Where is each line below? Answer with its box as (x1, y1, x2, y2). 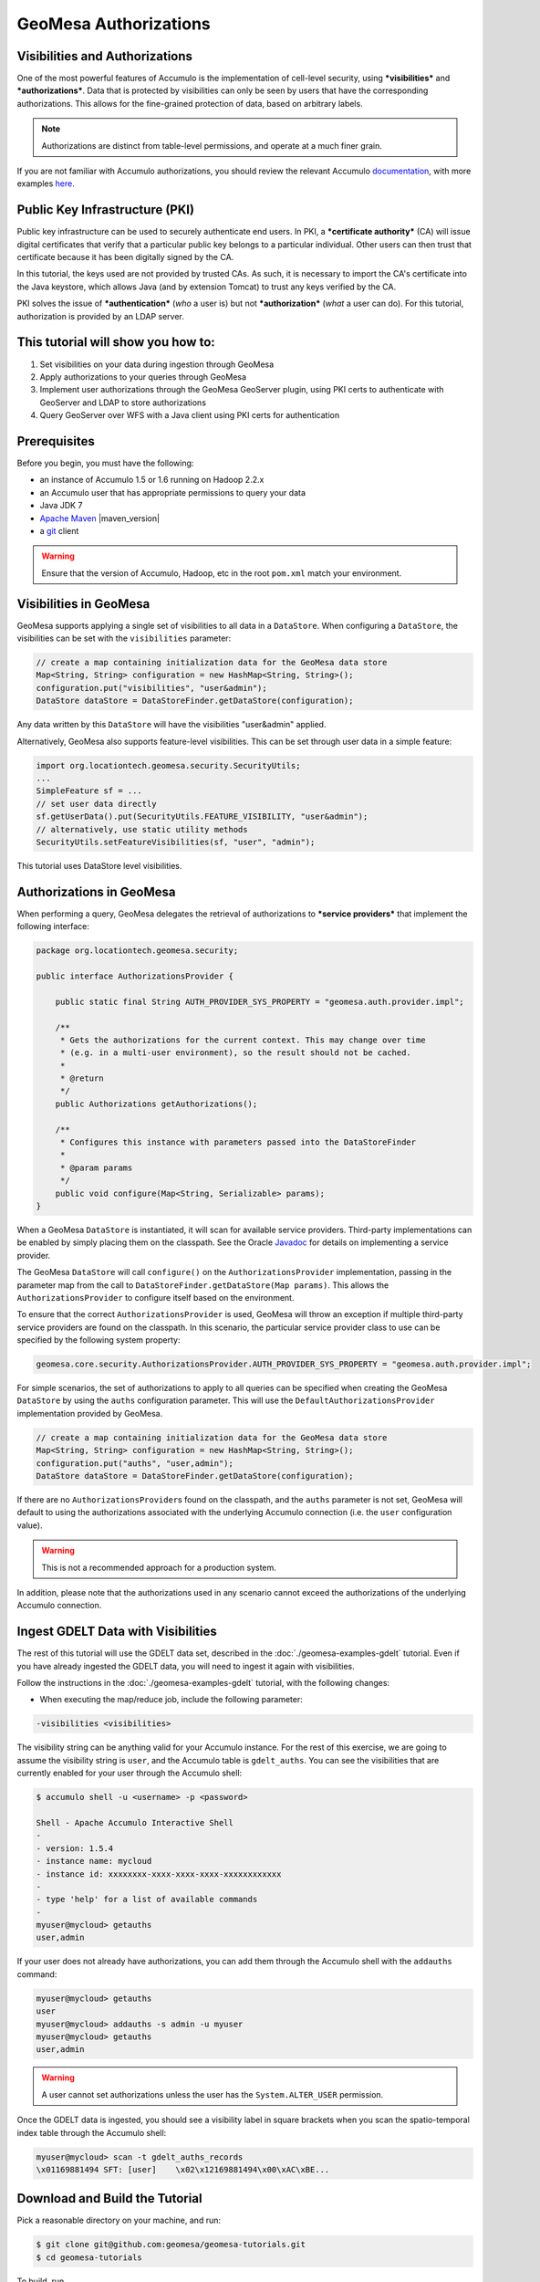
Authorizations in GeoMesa (16, 884, 176, 899)
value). (16, 1520, 43, 1531)
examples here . (16, 178, 75, 189)
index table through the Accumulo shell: (16, 2127, 167, 2138)
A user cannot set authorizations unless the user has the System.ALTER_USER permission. (41, 2088, 384, 2099)
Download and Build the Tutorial (16, 2191, 202, 2206)
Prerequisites (16, 434, 95, 449)
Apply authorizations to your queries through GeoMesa (39, 371, 246, 382)
